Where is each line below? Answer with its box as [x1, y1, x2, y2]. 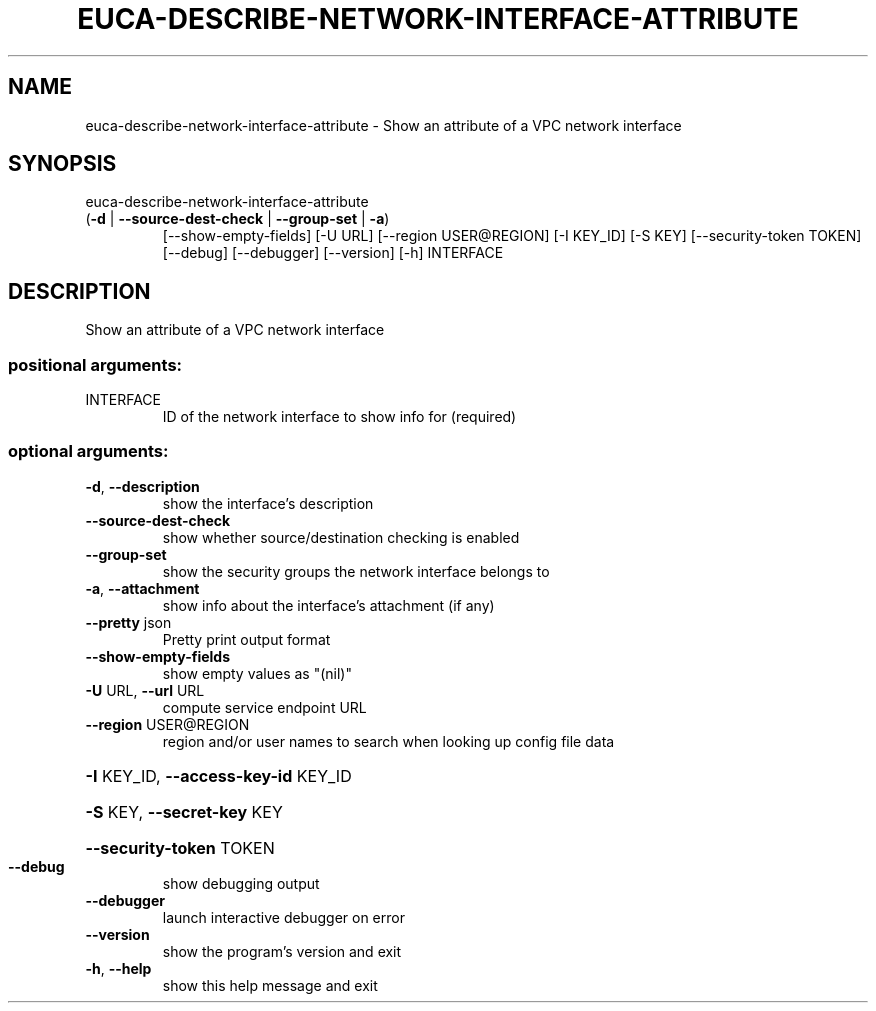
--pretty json [85, 613, 172, 631]
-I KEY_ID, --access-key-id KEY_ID [85, 765, 352, 786]
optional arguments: [8, 441, 169, 462]
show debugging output [162, 874, 320, 892]
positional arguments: [8, 354, 183, 375]
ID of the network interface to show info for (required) [162, 408, 517, 426]
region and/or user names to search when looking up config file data [162, 732, 615, 750]
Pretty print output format [162, 630, 331, 648]
